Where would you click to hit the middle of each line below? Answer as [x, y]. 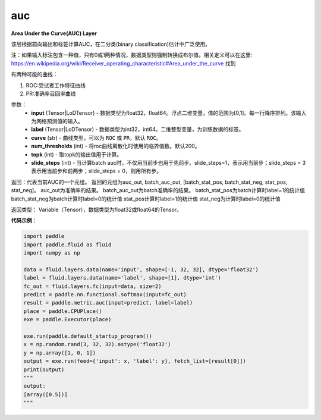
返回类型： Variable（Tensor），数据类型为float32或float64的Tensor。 [97, 209]
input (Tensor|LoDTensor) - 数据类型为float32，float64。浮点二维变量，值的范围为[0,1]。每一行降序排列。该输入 [169, 112]
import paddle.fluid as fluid [67, 245]
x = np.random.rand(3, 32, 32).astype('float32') [97, 344]
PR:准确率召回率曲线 [51, 93]
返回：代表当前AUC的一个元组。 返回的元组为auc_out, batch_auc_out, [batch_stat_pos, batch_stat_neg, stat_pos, [149, 182]
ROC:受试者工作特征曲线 [56, 85]
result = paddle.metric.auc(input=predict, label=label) [108, 303]
